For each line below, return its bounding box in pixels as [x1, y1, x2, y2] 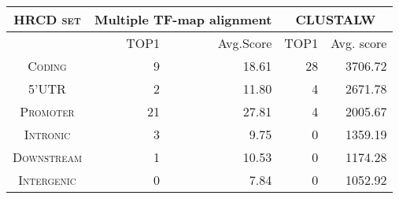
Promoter [20, 102, 75, 120]
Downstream [13, 148, 83, 166]
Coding [28, 57, 67, 75]
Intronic [24, 125, 71, 143]
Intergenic [18, 171, 76, 189]
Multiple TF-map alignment [94, 10, 272, 28]
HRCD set [13, 10, 81, 28]
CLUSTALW [295, 10, 376, 28]
